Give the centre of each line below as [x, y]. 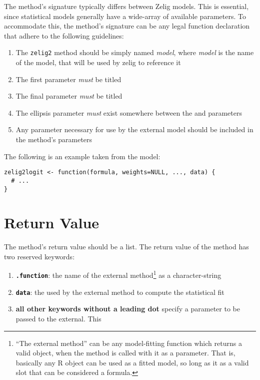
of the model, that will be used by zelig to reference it [98, 62]
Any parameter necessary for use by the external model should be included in [134, 129]
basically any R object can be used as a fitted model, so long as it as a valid [132, 362]
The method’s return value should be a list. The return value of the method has [126, 247]
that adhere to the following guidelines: [64, 35]
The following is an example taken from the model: [82, 156]
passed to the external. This [58, 319]
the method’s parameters [54, 139]
